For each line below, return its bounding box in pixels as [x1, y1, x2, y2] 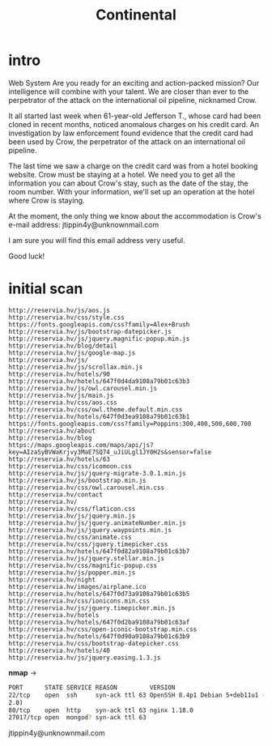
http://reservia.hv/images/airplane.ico [8, 582, 147, 590]
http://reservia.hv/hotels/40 [8, 646, 111, 654]
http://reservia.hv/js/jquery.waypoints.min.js [8, 526, 172, 534]
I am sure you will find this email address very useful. [8, 235, 185, 245]
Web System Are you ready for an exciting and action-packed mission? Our [8, 78, 260, 87]
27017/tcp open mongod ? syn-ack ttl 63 [8, 714, 147, 722]
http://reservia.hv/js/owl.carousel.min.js [8, 384, 158, 392]
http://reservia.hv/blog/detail [8, 342, 117, 350]
